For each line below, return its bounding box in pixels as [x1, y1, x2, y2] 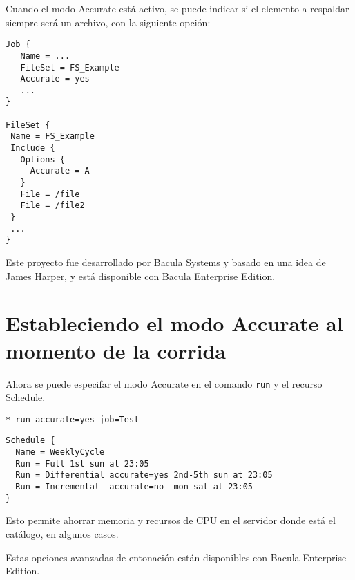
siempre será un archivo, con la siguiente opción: [6, 15, 211, 29]
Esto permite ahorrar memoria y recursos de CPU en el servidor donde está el [6, 513, 336, 527]
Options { [20, 154, 65, 165]
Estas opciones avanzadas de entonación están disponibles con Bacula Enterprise [6, 550, 347, 564]
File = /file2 [20, 200, 85, 211]
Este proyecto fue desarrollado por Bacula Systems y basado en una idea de [6, 255, 326, 269]
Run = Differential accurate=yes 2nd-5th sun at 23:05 [15, 470, 273, 480]
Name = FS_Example [10, 131, 95, 142]
